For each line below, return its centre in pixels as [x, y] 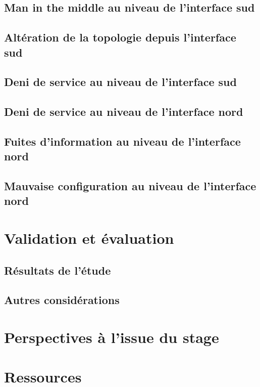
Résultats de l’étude [58, 270]
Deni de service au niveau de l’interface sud [120, 82]
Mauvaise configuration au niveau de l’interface [130, 186]
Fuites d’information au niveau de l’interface [122, 141]
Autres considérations [62, 300]
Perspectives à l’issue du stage [112, 337]
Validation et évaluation [89, 238]
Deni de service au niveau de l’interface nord [124, 112]
